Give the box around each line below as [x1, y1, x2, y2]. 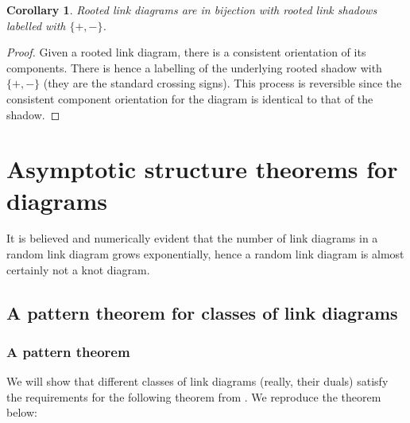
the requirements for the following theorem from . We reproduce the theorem [6, 388, 381, 405]
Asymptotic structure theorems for [6, 153, 398, 185]
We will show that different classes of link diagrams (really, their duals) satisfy [6, 373, 389, 390]
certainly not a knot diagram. [6, 261, 150, 277]
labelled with [6, 17, 66, 33]
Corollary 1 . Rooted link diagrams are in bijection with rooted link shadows [6, 2, 377, 17]
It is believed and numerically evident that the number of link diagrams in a [6, 230, 378, 246]
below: [6, 404, 37, 421]
